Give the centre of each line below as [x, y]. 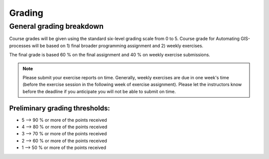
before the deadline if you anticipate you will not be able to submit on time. [99, 91]
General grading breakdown [57, 26]
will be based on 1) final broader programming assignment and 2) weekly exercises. [118, 46]
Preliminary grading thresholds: [60, 108]
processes [20, 46]
